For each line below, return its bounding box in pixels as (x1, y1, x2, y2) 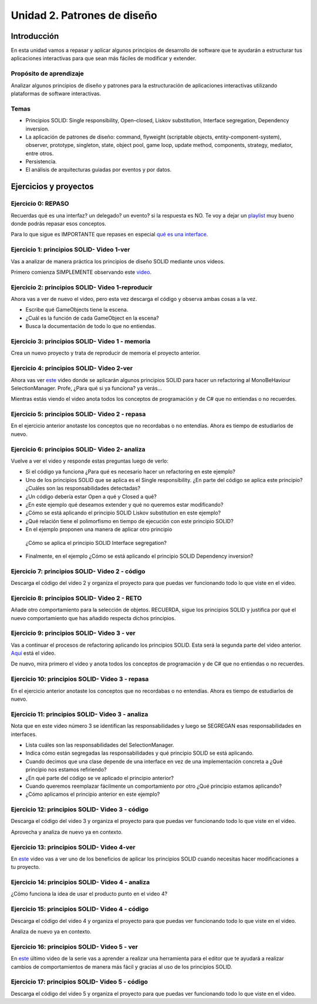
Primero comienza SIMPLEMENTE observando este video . (11, 268, 152, 276)
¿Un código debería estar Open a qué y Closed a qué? (25, 493, 157, 500)
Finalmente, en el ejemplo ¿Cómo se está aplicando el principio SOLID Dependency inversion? (25, 553, 254, 560)
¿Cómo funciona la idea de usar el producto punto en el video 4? (11, 891, 168, 898)
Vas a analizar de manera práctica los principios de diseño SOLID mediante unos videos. (11, 257, 225, 265)
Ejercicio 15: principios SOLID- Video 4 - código (11, 905, 149, 913)
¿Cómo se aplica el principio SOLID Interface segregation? (25, 539, 167, 546)
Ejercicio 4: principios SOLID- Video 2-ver (11, 364, 133, 373)
